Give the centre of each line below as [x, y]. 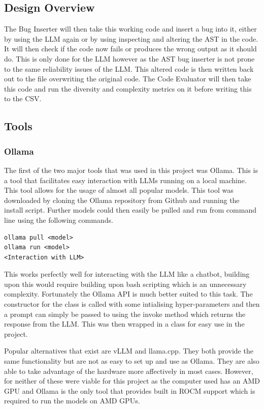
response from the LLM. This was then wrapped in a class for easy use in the [124, 324]
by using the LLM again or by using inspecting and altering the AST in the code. [131, 38]
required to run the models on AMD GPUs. [72, 401]
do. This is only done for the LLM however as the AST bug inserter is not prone [129, 58]
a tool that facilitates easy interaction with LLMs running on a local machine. [125, 180]
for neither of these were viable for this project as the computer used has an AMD [132, 381]
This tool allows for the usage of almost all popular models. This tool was [119, 190]
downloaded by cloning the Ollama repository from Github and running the [122, 200]
